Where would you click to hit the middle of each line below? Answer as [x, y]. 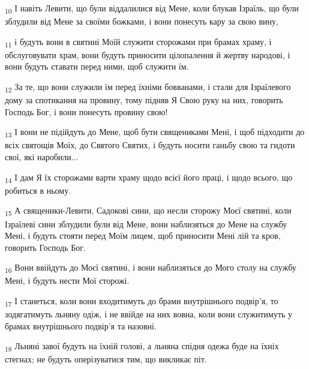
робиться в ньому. [38, 190]
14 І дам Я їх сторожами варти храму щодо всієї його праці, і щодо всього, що [149, 178]
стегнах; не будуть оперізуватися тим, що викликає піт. [106, 359]
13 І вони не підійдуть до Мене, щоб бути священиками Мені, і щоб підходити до [155, 133]
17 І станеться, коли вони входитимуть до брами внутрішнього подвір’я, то [142, 301]
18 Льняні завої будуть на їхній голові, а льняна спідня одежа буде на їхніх [142, 347]
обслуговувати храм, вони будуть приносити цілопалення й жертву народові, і [148, 54]
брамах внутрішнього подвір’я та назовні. [81, 325]
